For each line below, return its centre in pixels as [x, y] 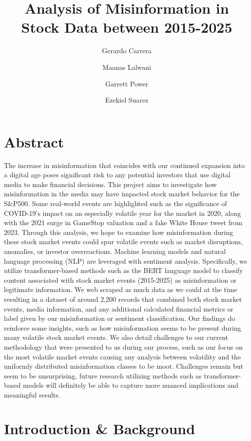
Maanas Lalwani [127, 67]
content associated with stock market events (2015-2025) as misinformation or [120, 280]
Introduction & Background [100, 428]
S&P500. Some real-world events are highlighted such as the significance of [116, 203]
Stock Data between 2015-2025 [127, 27]
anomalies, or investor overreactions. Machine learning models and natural [115, 251]
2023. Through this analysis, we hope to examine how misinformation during [119, 232]
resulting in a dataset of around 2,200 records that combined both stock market [123, 299]
